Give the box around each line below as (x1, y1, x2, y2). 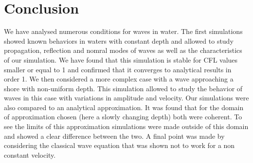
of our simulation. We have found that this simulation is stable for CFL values (4, 54, 238, 65)
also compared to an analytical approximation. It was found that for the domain (4, 102, 244, 112)
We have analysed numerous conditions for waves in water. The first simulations (4, 26, 243, 36)
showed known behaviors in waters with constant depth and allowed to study (4, 35, 234, 46)
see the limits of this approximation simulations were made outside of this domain (4, 121, 249, 131)
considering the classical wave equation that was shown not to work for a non (4, 140, 235, 150)
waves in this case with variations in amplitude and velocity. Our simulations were (4, 93, 249, 103)
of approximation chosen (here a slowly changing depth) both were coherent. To (4, 112, 242, 122)
